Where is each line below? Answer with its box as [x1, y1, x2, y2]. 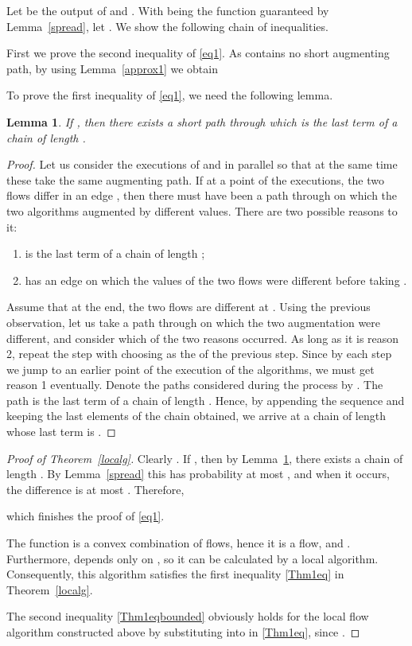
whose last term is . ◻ [6, 423, 116, 440]
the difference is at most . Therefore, [6, 481, 185, 497]
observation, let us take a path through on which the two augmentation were [6, 313, 381, 330]
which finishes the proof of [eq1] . [6, 508, 165, 524]
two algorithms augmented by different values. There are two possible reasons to [6, 202, 398, 219]
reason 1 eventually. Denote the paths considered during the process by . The [6, 376, 383, 393]
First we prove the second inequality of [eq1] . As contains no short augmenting [6, 45, 390, 61]
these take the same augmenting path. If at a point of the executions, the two [6, 171, 385, 188]
